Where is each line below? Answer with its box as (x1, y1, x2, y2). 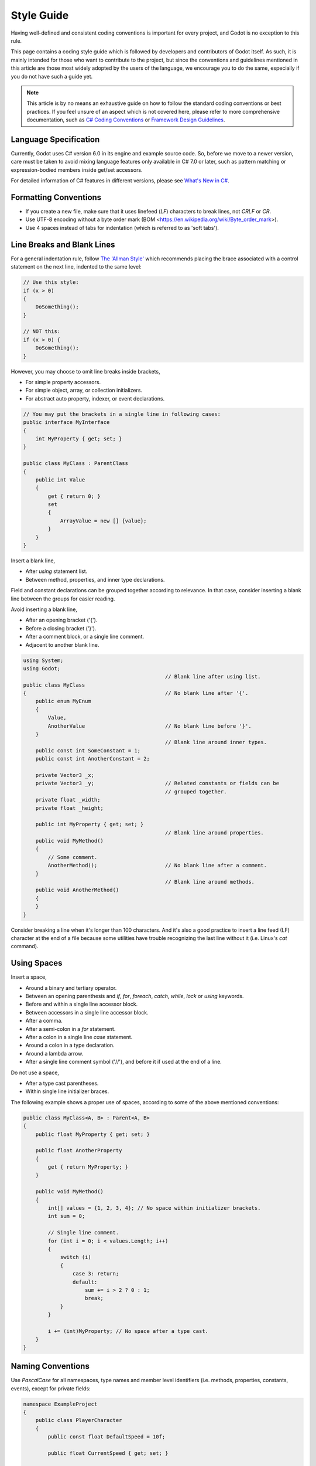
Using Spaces (11, 958, 63, 968)
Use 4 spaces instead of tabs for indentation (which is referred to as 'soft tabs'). (25, 224, 219, 231)
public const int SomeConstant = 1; (35, 747, 140, 754)
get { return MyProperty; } (47, 1164, 129, 1170)
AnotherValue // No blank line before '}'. (47, 722, 252, 729)
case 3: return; (72, 1270, 119, 1277)
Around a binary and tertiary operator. (25, 984, 117, 991)
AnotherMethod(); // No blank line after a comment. (47, 862, 267, 869)
